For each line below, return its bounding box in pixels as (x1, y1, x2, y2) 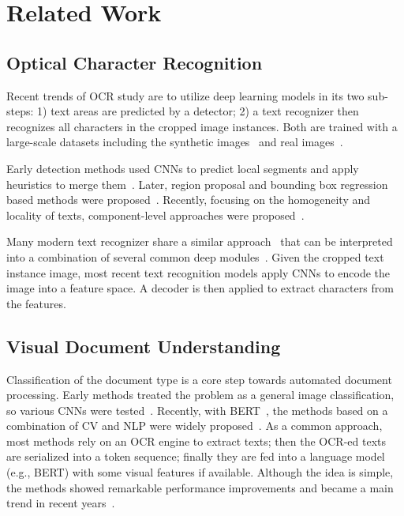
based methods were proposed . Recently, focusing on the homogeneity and (6, 191, 371, 208)
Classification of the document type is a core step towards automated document (6, 371, 392, 387)
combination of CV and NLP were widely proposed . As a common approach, (6, 417, 383, 434)
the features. (6, 295, 66, 311)
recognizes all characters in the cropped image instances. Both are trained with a (6, 118, 398, 134)
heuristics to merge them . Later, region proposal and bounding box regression (6, 175, 388, 192)
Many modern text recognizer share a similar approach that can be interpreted (6, 233, 393, 250)
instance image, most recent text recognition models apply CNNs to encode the (6, 264, 391, 281)
